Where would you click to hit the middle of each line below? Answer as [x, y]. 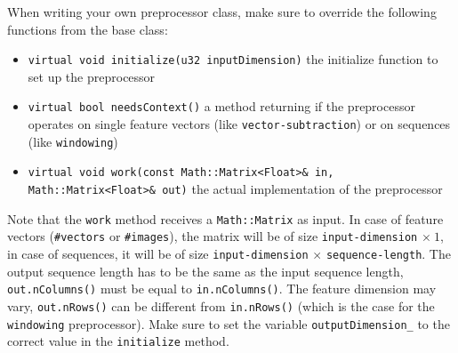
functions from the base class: [88, 29]
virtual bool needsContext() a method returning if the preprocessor [221, 106]
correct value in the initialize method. [118, 341]
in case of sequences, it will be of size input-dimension [158, 254]
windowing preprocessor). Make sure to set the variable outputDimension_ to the [229, 323]
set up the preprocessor [92, 76]
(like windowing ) [73, 141]
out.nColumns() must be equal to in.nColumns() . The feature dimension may [222, 289]
